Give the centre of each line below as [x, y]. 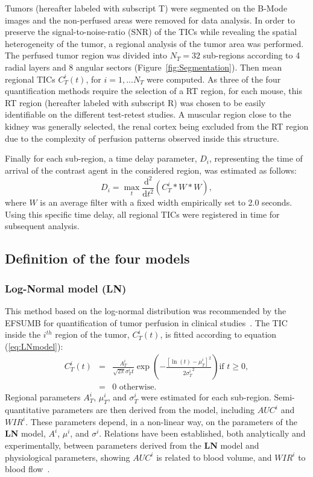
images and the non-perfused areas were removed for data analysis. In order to [150, 20]
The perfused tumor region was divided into [86, 55]
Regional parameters [43, 397]
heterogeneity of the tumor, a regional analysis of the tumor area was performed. [154, 43]
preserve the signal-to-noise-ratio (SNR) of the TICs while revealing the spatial [151, 32]
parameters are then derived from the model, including [153, 410]
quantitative [27, 410]
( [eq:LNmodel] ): [34, 346]
